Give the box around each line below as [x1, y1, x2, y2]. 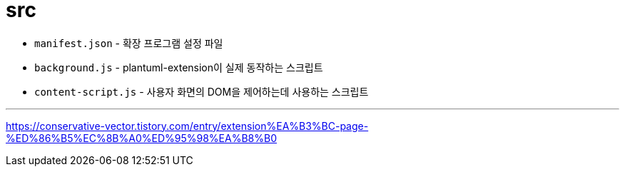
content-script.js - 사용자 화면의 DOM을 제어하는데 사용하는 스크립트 [34, 85, 369, 98]
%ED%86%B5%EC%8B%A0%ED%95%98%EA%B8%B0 [6, 131, 277, 144]
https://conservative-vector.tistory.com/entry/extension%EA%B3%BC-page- [6, 119, 369, 132]
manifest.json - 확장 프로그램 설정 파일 [34, 36, 223, 49]
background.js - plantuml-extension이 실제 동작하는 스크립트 [34, 61, 323, 74]
